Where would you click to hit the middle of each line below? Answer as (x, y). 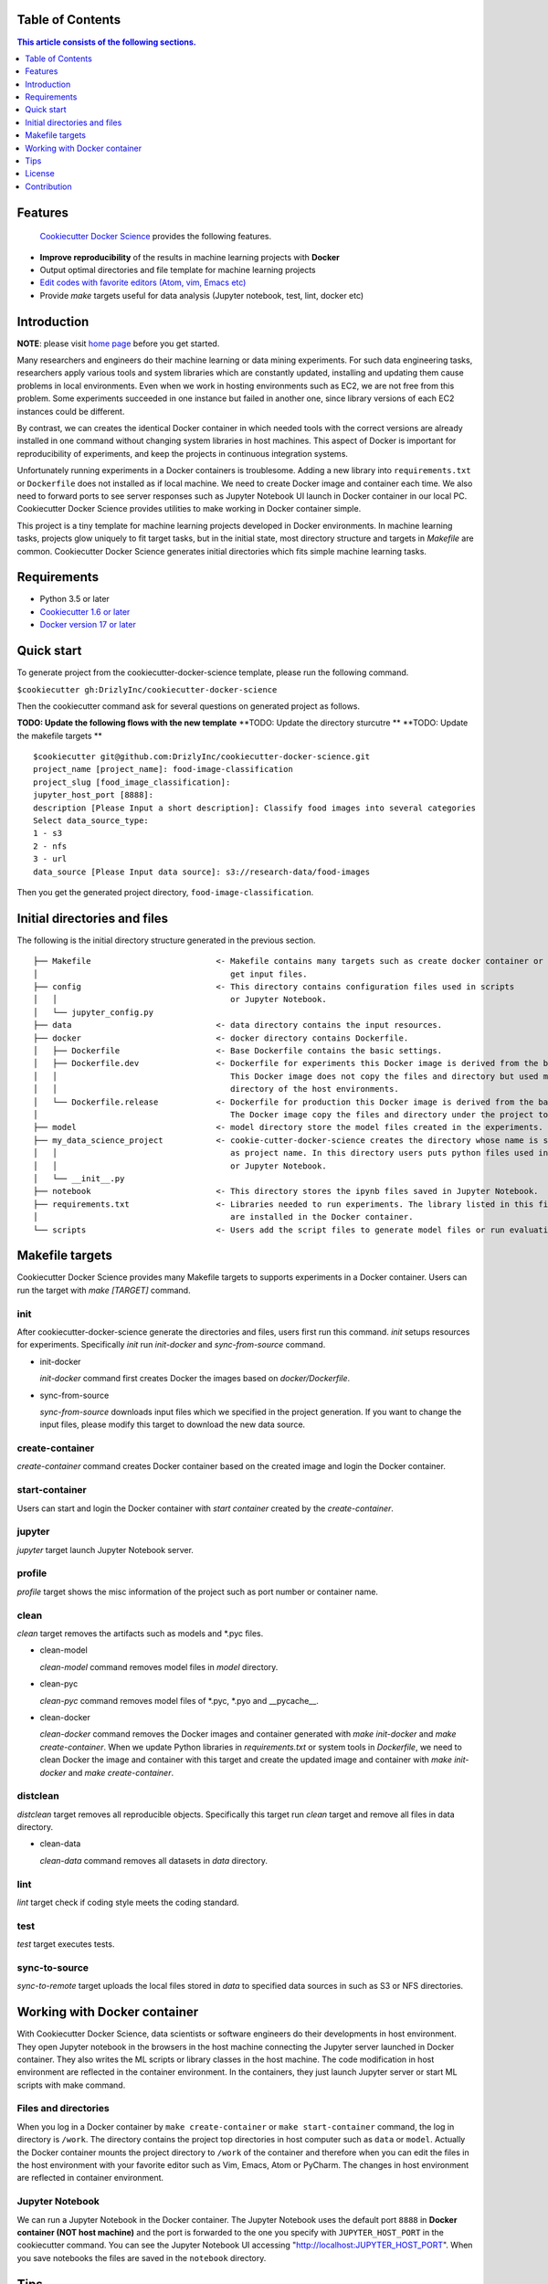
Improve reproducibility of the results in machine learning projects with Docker (190, 257)
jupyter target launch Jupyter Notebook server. (105, 1549)
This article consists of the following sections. (106, 42)
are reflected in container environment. (90, 2178)
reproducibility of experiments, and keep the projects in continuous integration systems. (183, 453)
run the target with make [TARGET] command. (104, 1290)
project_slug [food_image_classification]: (132, 782)
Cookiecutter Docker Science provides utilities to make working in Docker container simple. (189, 509)
